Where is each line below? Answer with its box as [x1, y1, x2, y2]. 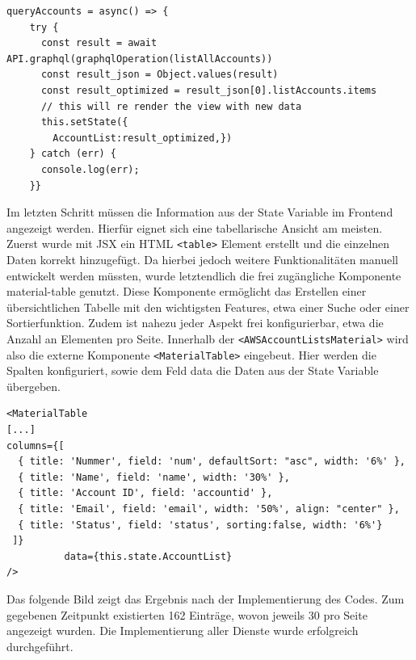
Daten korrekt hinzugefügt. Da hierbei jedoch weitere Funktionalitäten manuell [6, 250, 398, 267]
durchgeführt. [6, 637, 74, 654]
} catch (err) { [29, 148, 117, 160]
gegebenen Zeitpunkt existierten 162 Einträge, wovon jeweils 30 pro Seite [6, 606, 368, 623]
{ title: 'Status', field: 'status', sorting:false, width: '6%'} [18, 519, 383, 531]
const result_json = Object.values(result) [40, 69, 279, 81]
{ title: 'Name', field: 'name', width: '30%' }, [18, 471, 290, 483]
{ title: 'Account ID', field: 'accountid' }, [18, 487, 273, 499]
